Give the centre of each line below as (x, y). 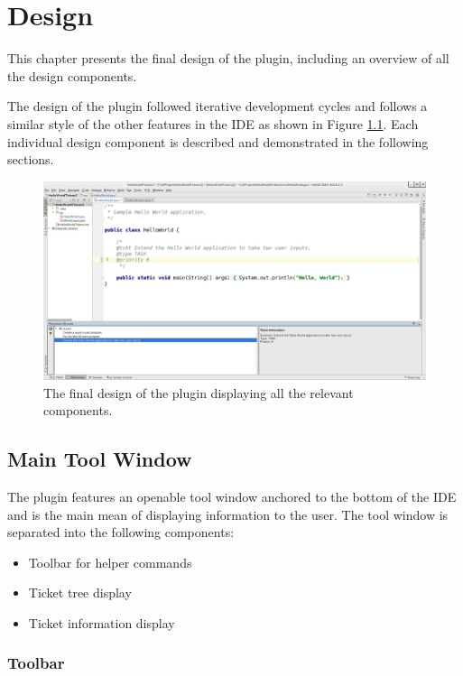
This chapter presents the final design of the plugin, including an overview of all (228, 58)
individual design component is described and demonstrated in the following (218, 141)
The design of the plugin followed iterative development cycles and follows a (218, 106)
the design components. (72, 75)
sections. (31, 159)
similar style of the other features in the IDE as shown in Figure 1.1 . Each (213, 123)
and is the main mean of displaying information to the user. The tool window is (228, 514)
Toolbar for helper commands (110, 562)
